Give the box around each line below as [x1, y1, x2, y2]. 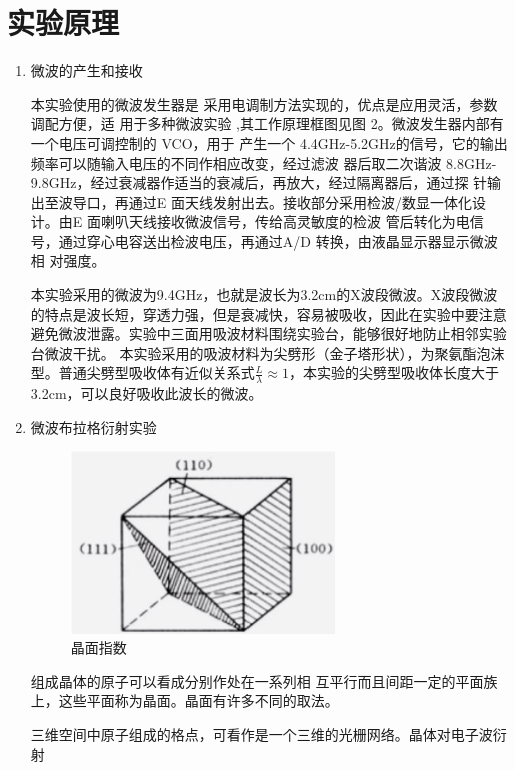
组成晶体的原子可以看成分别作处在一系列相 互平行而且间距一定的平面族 [30, 670, 498, 691]
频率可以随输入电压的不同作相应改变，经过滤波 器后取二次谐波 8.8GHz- [30, 152, 497, 173]
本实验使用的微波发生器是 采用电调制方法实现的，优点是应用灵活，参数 [30, 93, 498, 114]
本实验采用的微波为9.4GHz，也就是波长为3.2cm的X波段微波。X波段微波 [30, 284, 498, 305]
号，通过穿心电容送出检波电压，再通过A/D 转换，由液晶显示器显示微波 [30, 230, 498, 251]
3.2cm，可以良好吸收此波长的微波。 [30, 383, 263, 404]
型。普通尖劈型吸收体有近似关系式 [30, 362, 255, 383]
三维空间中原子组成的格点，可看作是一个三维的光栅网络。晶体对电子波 [30, 723, 493, 744]
